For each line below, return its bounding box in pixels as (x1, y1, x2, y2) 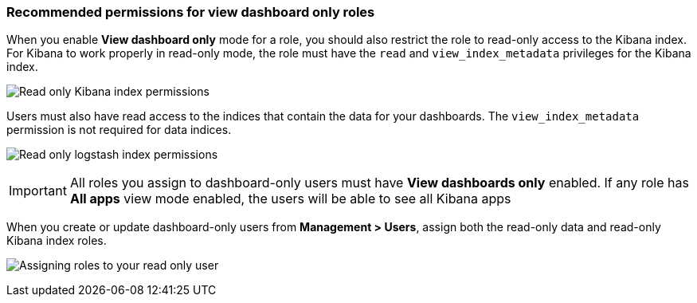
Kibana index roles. (6, 234, 107, 248)
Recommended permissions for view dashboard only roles (6, 4, 375, 20)
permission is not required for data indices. (6, 123, 232, 137)
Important (9, 183, 67, 199)
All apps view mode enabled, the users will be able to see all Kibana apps (69, 191, 511, 207)
